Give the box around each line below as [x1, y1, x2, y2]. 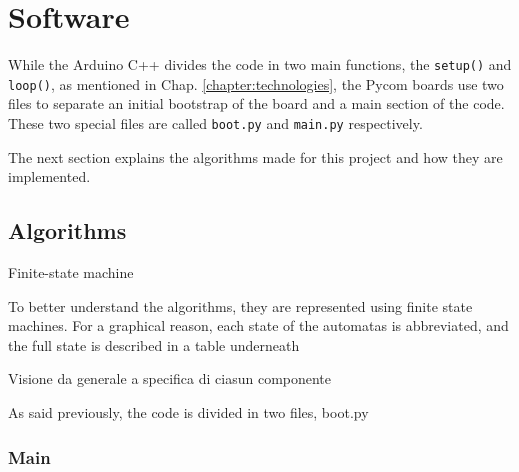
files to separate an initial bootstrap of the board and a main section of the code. [8, 93, 505, 114]
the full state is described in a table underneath [8, 334, 300, 355]
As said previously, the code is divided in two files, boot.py [8, 402, 369, 423]
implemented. [8, 166, 91, 187]
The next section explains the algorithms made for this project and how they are [8, 146, 503, 167]
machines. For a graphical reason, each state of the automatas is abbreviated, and [8, 315, 509, 336]
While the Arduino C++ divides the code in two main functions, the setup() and [8, 54, 512, 75]
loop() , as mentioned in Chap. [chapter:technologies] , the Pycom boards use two [8, 73, 504, 94]
